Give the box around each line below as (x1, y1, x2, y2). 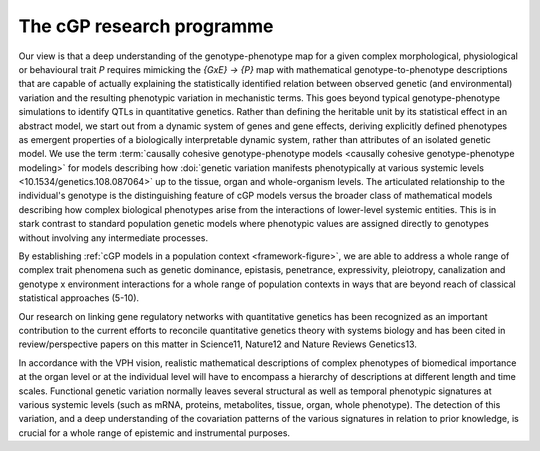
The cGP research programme (18, 15, 274, 37)
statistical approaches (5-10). (18, 292, 140, 304)
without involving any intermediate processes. (18, 231, 209, 244)
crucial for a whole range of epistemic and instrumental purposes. (18, 426, 290, 439)
